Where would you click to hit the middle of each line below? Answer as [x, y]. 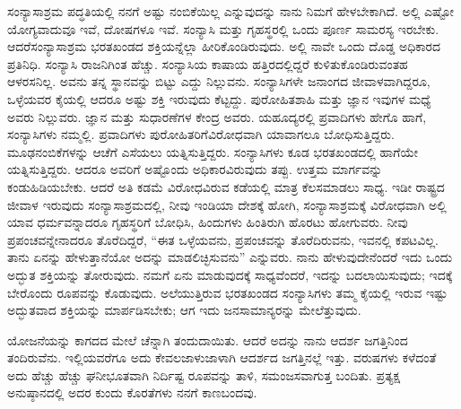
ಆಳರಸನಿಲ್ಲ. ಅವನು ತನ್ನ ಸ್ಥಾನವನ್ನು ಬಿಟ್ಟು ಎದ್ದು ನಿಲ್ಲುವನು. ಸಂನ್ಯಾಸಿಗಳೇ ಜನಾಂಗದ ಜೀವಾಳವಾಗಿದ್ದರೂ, [219, 81]
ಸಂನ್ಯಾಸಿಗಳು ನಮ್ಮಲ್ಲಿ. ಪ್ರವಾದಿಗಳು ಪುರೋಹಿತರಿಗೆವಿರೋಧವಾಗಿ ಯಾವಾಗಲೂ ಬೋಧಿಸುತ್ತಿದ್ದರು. [201, 134]
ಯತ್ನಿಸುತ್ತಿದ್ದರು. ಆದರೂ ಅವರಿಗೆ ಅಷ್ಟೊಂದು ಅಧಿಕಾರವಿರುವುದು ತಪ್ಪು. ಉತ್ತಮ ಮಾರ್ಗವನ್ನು [195, 169]
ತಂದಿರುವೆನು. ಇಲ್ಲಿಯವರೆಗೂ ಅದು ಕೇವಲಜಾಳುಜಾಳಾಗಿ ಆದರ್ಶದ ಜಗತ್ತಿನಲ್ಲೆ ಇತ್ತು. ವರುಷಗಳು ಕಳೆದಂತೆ [222, 357]
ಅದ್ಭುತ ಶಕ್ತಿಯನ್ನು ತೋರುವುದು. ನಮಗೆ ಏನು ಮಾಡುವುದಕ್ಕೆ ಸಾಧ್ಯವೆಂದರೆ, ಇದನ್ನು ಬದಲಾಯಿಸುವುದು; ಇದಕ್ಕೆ [230, 274]
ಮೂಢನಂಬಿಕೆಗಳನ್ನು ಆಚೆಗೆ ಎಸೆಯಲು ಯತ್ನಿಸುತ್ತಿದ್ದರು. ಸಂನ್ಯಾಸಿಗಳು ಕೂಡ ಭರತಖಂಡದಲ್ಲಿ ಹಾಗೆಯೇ [213, 151]
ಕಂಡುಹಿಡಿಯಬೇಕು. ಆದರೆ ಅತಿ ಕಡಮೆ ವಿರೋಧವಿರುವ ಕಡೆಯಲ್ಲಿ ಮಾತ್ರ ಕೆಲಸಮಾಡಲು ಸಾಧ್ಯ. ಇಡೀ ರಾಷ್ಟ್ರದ [226, 186]
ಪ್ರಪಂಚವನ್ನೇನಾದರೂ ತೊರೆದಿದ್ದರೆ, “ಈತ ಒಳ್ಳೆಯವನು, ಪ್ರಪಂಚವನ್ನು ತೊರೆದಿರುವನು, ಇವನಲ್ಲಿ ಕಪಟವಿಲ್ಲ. [223, 239]
